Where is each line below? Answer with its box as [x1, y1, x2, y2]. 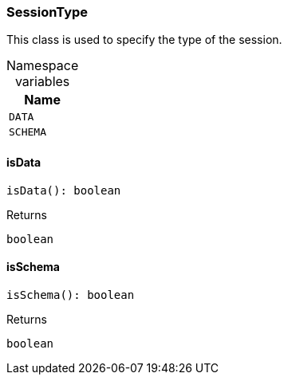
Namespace [6, 57, 79, 74]
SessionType [6, 4, 89, 20]
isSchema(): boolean [6, 288, 135, 301]
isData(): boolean [6, 183, 121, 197]
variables [14, 73, 70, 90]
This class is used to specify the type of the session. [6, 33, 282, 47]
